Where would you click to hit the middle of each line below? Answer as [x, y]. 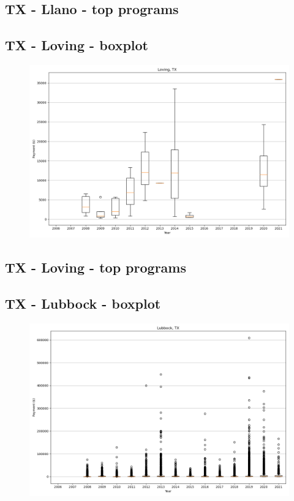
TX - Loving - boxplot [77, 45]
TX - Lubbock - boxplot [83, 303]
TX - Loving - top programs [96, 267]
